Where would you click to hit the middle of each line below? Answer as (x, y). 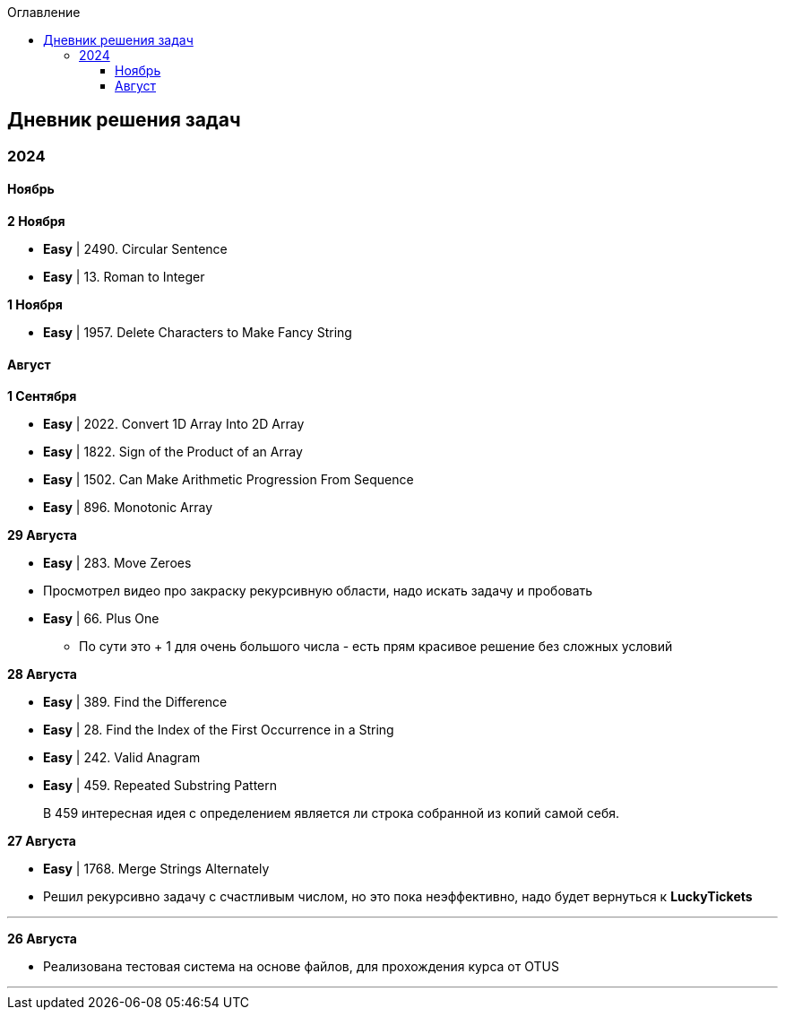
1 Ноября (35, 305)
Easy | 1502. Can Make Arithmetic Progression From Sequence (229, 480)
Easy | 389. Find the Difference (135, 702)
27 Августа (42, 841)
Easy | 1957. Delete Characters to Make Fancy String (198, 333)
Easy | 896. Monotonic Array (128, 508)
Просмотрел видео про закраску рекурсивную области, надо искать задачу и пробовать (318, 591)
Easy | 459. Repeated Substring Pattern (160, 786)
